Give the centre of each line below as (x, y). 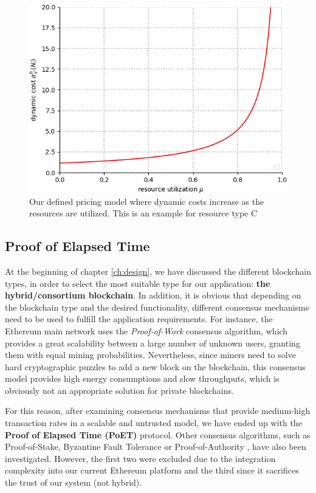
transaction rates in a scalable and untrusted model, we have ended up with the (153, 423)
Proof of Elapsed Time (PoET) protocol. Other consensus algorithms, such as (158, 434)
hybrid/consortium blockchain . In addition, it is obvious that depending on (153, 295)
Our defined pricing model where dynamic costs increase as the (147, 201)
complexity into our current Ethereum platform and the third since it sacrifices (152, 470)
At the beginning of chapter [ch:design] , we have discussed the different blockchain (158, 271)
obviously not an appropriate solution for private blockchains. (119, 390)
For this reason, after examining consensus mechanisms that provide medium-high (158, 411)
